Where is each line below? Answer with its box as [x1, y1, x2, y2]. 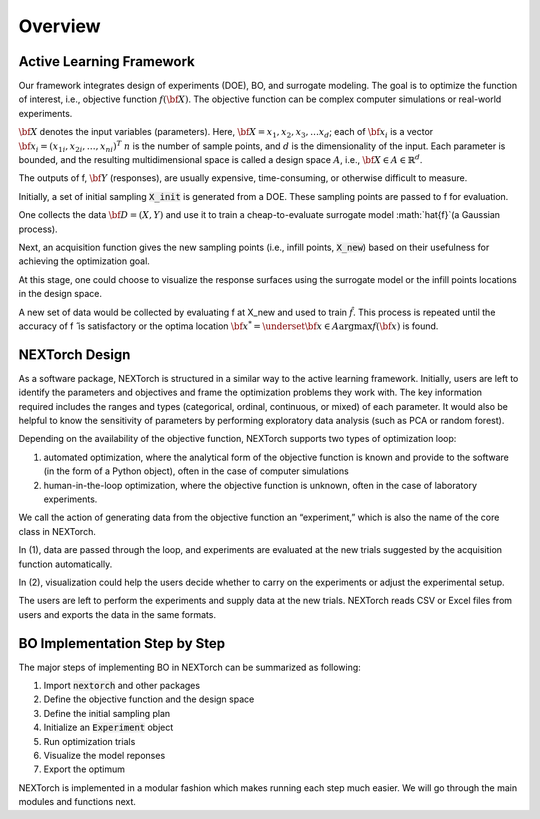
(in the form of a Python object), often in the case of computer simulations [43, 465, 349, 477]
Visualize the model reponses [43, 749, 166, 761]
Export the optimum [43, 763, 125, 775]
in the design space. [18, 288, 103, 300]
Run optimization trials [43, 735, 136, 747]
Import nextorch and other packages [43, 679, 200, 691]
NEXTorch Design [18, 346, 131, 363]
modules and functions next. [18, 796, 137, 808]
